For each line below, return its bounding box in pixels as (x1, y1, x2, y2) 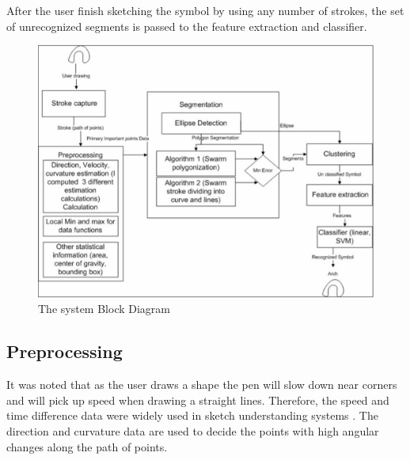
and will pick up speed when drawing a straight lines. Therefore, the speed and (6, 391, 389, 408)
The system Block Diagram (38, 300, 170, 317)
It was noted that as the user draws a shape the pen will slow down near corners (6, 376, 397, 393)
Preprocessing (6, 339, 123, 364)
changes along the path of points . (6, 438, 168, 454)
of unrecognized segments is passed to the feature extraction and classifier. (6, 17, 367, 34)
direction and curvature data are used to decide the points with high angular (6, 423, 379, 439)
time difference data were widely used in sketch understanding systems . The (6, 407, 378, 424)
